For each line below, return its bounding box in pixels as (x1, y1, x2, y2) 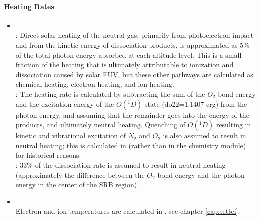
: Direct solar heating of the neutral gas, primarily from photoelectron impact (15, 30, 254, 40)
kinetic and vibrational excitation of (15, 130, 126, 141)
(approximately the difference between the (15, 169, 145, 180)
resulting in (216, 119, 251, 130)
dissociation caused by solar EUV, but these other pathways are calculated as (15, 69, 253, 79)
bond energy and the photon (157, 169, 245, 180)
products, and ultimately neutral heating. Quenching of (15, 119, 186, 130)
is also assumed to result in (163, 130, 246, 141)
